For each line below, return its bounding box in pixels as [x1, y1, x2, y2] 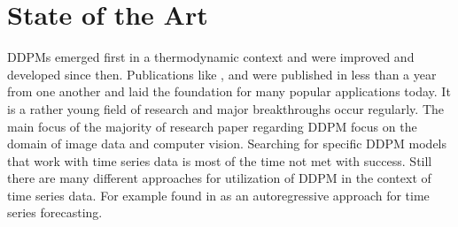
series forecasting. [7, 203, 103, 222]
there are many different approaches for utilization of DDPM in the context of [7, 169, 431, 187]
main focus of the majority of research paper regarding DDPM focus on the [7, 117, 417, 135]
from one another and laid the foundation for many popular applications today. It [7, 82, 451, 101]
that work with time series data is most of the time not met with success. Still [7, 151, 432, 170]
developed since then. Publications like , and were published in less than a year [7, 64, 437, 83]
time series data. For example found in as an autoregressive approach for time [7, 185, 430, 204]
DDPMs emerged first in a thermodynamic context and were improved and [7, 48, 415, 66]
